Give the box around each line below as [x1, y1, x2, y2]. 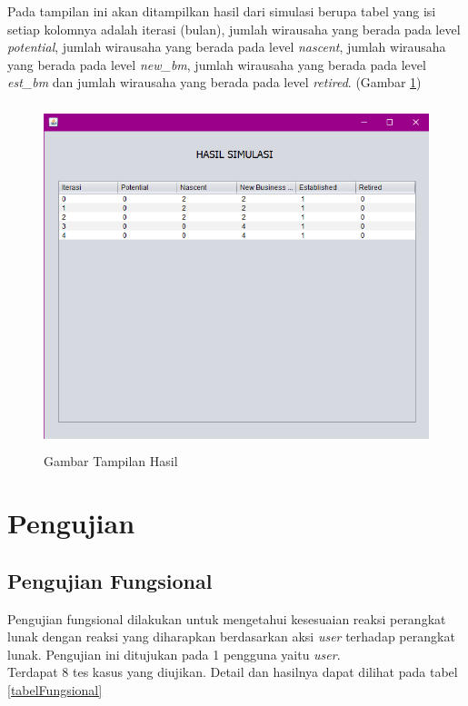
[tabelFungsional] [7, 681, 103, 700]
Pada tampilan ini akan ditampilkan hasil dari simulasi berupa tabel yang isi [7, 2, 436, 20]
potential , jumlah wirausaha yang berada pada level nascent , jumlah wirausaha [7, 37, 446, 56]
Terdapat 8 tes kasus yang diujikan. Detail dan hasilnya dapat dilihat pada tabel [7, 662, 458, 681]
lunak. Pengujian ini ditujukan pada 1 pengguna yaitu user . [7, 644, 341, 663]
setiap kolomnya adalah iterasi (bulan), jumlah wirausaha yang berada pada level [7, 19, 461, 38]
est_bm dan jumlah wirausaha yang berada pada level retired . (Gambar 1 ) [7, 73, 422, 92]
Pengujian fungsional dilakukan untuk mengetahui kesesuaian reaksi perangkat [7, 609, 446, 628]
